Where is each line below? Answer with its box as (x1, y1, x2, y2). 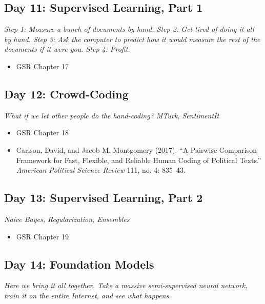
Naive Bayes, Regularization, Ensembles (4, 213, 130, 224)
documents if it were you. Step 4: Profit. (4, 44, 130, 54)
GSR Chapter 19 (16, 231, 69, 241)
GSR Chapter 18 (16, 127, 69, 138)
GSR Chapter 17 (16, 60, 69, 71)
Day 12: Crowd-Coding (4, 86, 129, 102)
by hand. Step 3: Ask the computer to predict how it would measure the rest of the (4, 33, 260, 44)
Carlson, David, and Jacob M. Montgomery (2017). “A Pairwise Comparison (16, 144, 257, 155)
